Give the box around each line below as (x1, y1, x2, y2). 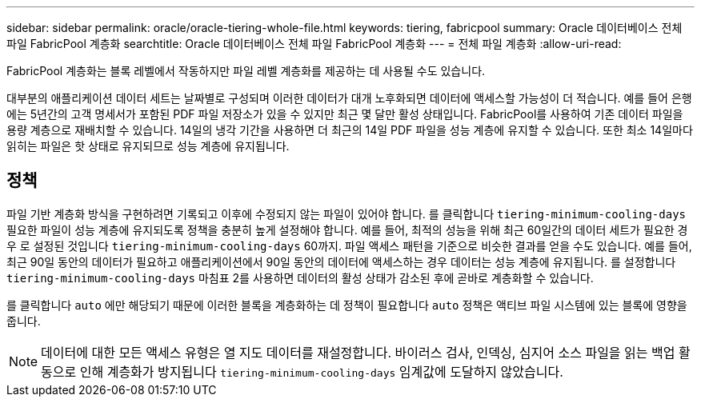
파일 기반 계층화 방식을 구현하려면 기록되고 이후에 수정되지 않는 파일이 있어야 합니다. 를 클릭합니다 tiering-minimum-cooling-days (6, 206, 687, 221)
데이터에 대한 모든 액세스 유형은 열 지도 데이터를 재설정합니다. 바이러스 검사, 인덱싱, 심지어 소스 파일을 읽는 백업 (41, 344, 675, 361)
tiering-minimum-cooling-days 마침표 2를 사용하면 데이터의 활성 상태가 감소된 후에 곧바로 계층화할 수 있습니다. (6, 270, 594, 285)
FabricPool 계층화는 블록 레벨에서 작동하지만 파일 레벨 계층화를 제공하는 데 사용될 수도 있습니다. (6, 64, 486, 78)
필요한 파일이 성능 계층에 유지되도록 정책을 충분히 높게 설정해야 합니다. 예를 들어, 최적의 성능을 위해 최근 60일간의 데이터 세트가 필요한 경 (6, 222, 688, 237)
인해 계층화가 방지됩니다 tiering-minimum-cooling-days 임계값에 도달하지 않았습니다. (79, 363, 563, 380)
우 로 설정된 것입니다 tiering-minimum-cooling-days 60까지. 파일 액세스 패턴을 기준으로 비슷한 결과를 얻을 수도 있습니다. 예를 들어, (6, 238, 692, 253)
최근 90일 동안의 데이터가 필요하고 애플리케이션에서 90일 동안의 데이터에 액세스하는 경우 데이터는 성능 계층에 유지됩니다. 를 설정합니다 (6, 254, 676, 269)
